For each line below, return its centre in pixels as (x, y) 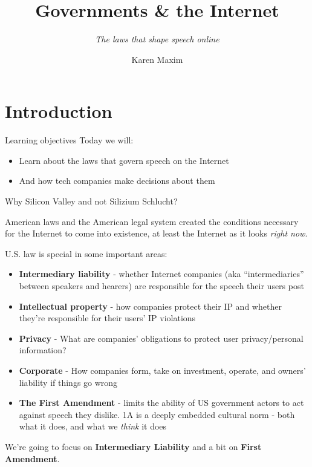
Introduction (59, 111)
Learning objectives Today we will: (69, 140)
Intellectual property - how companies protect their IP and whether (150, 306)
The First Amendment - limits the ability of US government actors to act (161, 403)
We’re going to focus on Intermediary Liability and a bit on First (133, 446)
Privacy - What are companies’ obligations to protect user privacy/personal (161, 338)
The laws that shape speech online (157, 39)
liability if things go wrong (68, 382)
